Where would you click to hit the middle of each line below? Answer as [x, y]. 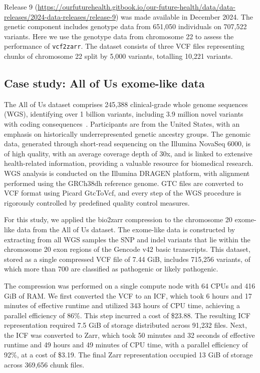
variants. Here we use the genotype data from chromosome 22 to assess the [119, 36]
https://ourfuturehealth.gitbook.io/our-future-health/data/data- [137, 7]
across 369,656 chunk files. [44, 364]
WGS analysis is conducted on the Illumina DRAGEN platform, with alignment [127, 173]
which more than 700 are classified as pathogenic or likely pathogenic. [111, 269]
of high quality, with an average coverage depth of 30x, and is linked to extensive [128, 153]
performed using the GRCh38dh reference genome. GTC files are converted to [124, 183]
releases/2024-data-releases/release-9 [60, 16]
